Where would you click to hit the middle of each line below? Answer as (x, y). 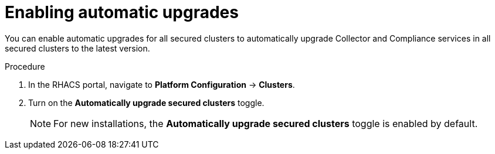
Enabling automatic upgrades (122, 12)
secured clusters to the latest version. (77, 48)
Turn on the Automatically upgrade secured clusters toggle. (146, 102)
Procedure (25, 66)
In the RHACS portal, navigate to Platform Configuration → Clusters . (162, 84)
